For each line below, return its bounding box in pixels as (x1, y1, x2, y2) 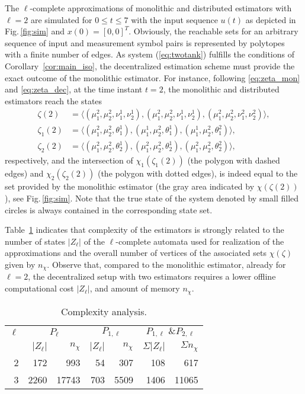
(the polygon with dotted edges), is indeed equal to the (97, 167, 298, 180)
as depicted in (245, 13, 296, 25)
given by (5, 258, 36, 270)
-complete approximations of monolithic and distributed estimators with (30, 2, 292, 14)
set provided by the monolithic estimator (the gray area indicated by (5, 180, 255, 193)
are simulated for (30, 13, 92, 25)
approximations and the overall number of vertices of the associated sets (5, 246, 267, 259)
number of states (5, 235, 66, 247)
